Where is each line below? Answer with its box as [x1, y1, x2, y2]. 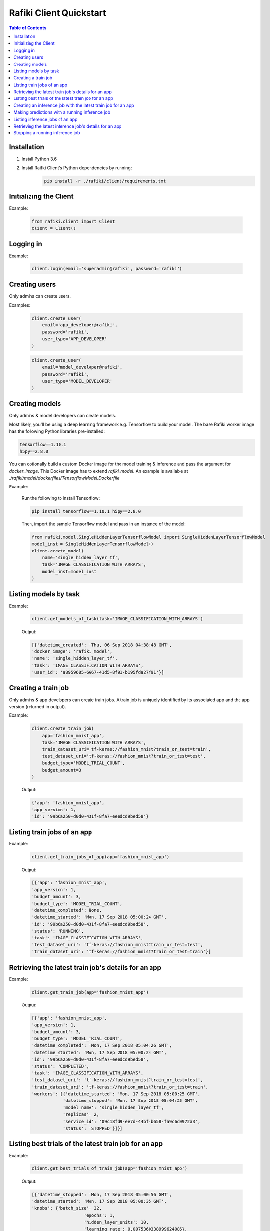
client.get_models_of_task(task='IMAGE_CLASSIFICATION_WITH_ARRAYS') [31, 616, 203, 621]
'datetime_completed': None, [31, 907, 102, 913]
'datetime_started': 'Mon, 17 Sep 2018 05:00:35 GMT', [31, 1199, 167, 1204]
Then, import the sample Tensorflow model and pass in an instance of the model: [21, 521, 186, 527]
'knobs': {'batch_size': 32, [31, 1205, 102, 1211]
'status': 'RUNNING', [31, 928, 84, 934]
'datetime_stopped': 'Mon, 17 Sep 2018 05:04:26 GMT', [62, 1098, 198, 1103]
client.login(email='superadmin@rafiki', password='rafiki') [31, 266, 182, 272]
